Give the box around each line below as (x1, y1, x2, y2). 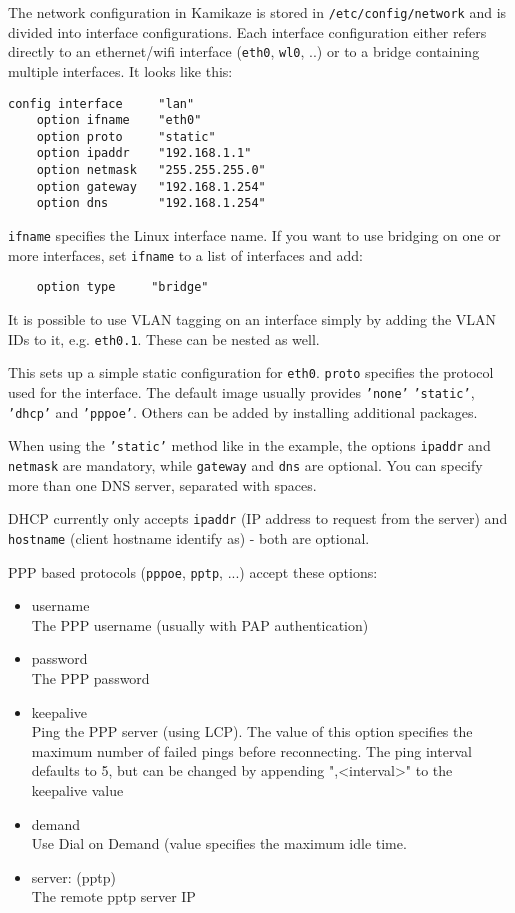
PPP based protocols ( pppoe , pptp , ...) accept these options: (8, 561, 378, 582)
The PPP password (31, 667, 150, 688)
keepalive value (31, 779, 124, 800)
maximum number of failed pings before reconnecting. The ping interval (31, 740, 472, 761)
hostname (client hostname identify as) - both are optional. (8, 527, 370, 548)
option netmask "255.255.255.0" (36, 163, 266, 178)
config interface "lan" (8, 96, 195, 111)
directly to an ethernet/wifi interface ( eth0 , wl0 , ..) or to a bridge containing (8, 41, 480, 62)
